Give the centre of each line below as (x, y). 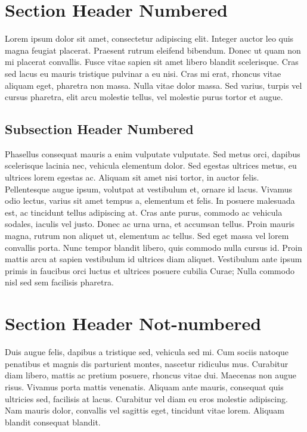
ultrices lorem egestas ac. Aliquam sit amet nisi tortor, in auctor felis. (132, 177)
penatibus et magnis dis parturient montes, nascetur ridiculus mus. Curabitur (147, 363)
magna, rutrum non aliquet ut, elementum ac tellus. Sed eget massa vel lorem (147, 236)
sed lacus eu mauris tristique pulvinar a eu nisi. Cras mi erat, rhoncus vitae (143, 73)
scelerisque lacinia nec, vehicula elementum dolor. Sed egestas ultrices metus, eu (151, 165)
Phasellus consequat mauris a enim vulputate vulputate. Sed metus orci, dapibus (153, 153)
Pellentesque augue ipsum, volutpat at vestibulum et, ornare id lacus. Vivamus (149, 189)
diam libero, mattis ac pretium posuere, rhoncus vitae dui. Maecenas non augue (151, 375)
